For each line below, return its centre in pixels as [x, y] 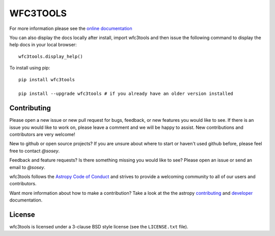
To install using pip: [30, 68]
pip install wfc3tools [47, 79]
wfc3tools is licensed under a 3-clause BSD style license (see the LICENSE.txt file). [99, 227]
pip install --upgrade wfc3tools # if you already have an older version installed [126, 94]
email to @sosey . [28, 167]
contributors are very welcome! [42, 134]
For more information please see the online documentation [71, 28]
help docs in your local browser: [43, 45]
